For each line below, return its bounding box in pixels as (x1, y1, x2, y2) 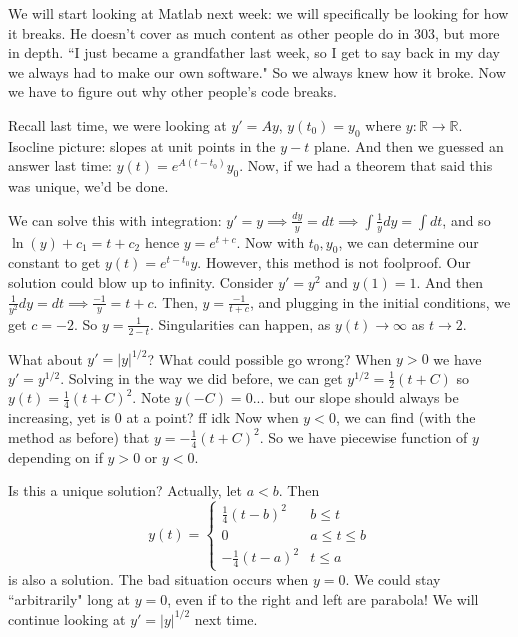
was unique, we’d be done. (8, 176, 169, 197)
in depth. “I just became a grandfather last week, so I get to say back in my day (8, 42, 500, 63)
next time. (194, 608, 258, 629)
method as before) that (8, 426, 150, 447)
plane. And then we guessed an (313, 135, 504, 156)
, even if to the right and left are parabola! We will (167, 588, 479, 609)
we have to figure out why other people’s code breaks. (8, 81, 337, 102)
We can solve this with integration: (8, 209, 222, 230)
